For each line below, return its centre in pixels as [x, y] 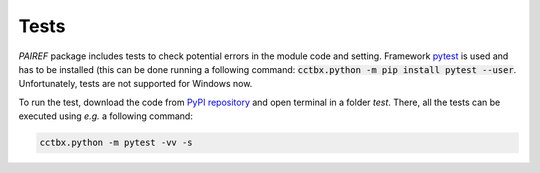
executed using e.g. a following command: [106, 116]
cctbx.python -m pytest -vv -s [116, 143]
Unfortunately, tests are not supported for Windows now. [135, 84]
